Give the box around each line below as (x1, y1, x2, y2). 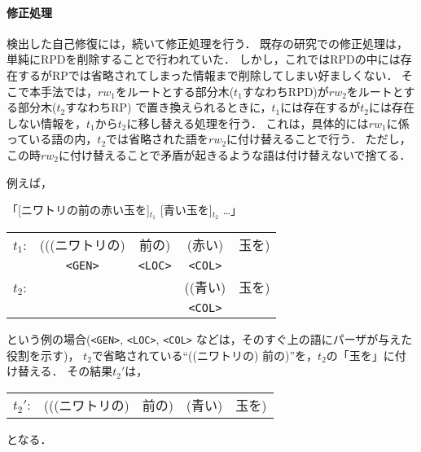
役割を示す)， (7, 346, 80, 363)
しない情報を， (7, 114, 86, 131)
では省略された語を (106, 130, 209, 147)
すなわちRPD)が (242, 82, 329, 99)
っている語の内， (7, 130, 98, 147)
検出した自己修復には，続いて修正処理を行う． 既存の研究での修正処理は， (7, 34, 409, 51)
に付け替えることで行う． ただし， (226, 130, 411, 147)
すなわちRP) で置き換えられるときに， (65, 99, 272, 116)
